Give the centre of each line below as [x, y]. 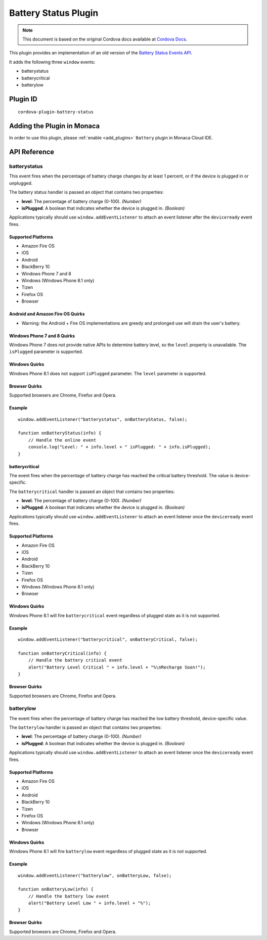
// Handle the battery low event [69, 896]
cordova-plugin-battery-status [56, 112]
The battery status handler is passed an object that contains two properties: [87, 192]
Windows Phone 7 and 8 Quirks [42, 336]
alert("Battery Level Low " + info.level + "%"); [89, 903]
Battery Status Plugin [54, 13]
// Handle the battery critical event [75, 660]
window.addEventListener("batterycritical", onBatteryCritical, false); [108, 640]
